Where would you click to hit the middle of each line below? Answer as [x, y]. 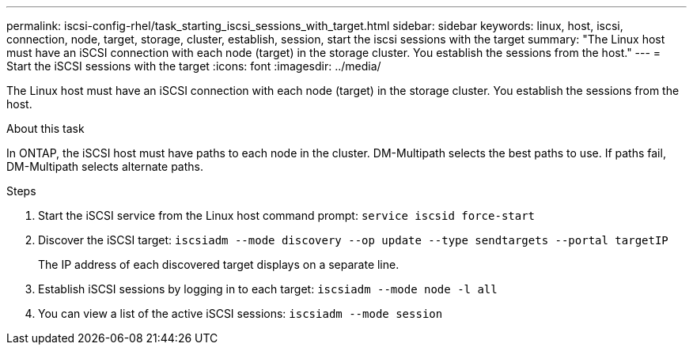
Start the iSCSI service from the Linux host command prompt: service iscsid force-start [287, 215]
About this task [45, 128]
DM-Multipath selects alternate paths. [105, 166]
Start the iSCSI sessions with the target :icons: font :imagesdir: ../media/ [194, 66]
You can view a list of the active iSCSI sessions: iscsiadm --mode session [240, 313]
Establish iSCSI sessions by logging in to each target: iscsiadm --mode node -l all [268, 289]
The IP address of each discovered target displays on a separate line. [219, 264]
